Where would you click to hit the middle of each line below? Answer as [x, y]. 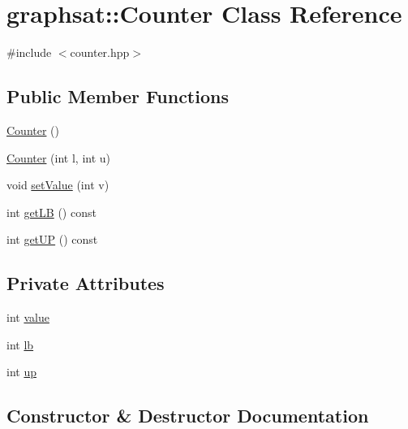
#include [29, 52]
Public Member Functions [118, 96]
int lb [20, 344]
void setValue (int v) [58, 185]
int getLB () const [52, 212]
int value [28, 317]
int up [21, 372]
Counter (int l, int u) [59, 157]
